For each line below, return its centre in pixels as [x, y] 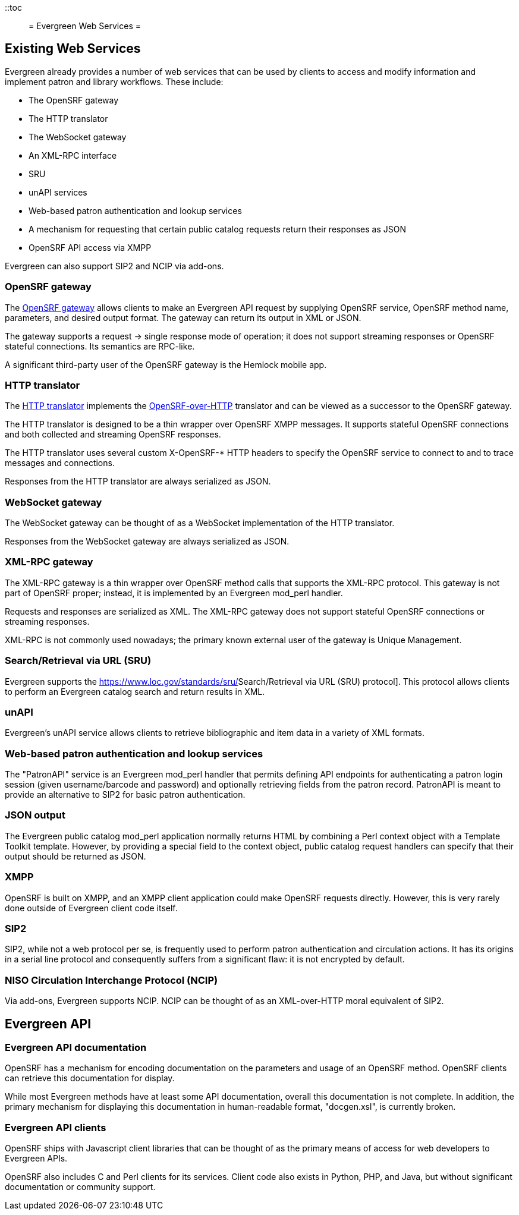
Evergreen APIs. [36, 1159]
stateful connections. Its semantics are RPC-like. [100, 346]
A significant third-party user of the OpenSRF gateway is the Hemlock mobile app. [166, 364]
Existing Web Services [73, 49]
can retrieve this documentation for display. [90, 1078]
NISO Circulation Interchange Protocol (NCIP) [111, 980]
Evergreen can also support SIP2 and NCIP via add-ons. [114, 266]
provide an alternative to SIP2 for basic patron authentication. [125, 795]
